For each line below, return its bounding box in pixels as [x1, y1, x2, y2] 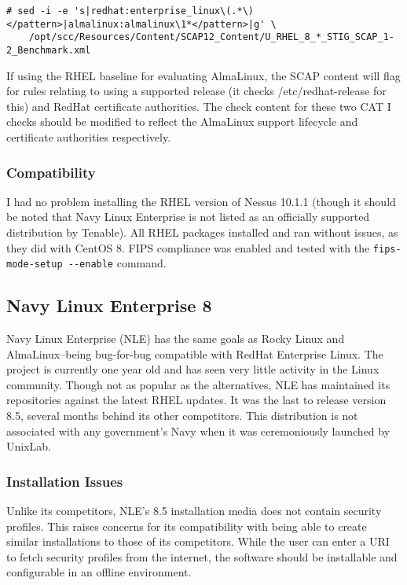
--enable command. [68, 255, 167, 271]
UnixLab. [6, 438, 51, 454]
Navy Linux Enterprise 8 [6, 293, 212, 318]
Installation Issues [6, 471, 123, 491]
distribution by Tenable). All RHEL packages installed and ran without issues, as [6, 224, 398, 240]
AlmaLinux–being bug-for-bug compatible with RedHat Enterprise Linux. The [6, 345, 383, 362]
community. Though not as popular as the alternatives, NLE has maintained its [6, 376, 390, 392]
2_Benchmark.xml [6, 44, 91, 56]
